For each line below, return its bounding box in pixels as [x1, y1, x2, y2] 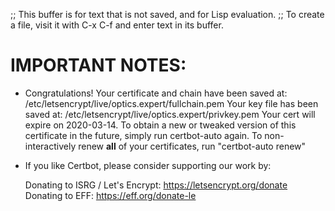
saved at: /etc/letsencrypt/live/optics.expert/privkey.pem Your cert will [24, 108, 316, 120]
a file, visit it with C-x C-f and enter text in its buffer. [10, 19, 224, 31]
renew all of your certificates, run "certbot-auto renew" [78, 140, 307, 152]
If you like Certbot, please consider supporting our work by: [24, 159, 272, 171]
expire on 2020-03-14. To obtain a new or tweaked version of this [24, 119, 297, 131]
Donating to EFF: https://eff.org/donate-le [24, 189, 197, 201]
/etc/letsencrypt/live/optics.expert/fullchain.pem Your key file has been [24, 97, 319, 109]
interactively [24, 140, 77, 152]
